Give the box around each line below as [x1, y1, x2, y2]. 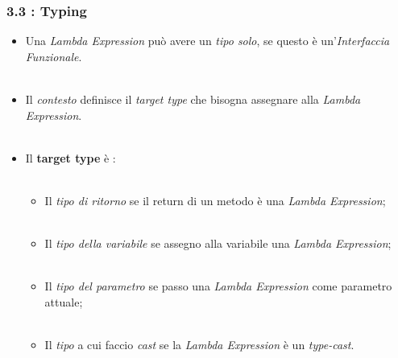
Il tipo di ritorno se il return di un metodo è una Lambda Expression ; [44, 191, 386, 208]
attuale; [44, 293, 83, 310]
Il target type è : [25, 149, 116, 166]
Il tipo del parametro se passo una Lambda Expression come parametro [44, 278, 392, 294]
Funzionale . [25, 47, 82, 64]
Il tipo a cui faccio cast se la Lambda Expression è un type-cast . [44, 336, 354, 353]
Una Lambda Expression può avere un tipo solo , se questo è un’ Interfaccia [25, 32, 390, 49]
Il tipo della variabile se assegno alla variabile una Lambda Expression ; [44, 235, 392, 252]
